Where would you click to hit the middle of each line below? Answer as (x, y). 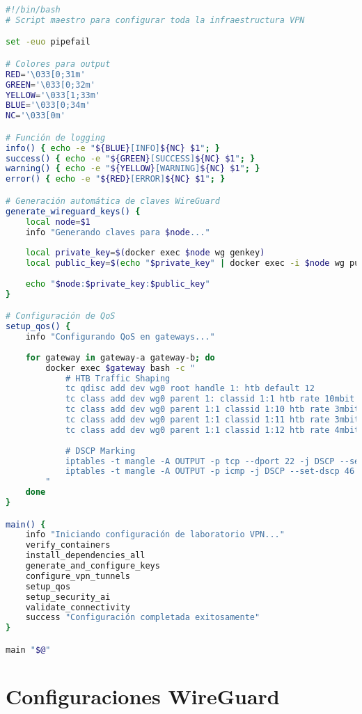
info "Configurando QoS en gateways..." (120, 337)
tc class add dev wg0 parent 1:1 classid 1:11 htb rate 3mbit (212, 420)
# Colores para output (58, 64)
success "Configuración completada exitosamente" (143, 618)
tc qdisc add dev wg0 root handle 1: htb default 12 (190, 389)
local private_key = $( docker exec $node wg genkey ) (145, 253)
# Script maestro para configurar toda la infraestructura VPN (155, 20)
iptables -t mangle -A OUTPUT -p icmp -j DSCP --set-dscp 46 (210, 471)
